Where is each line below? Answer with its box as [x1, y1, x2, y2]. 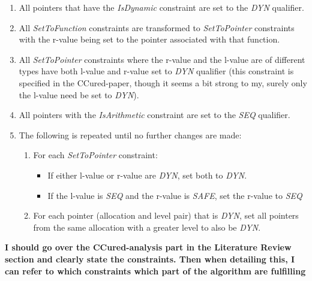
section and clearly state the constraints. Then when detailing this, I [5, 252, 295, 265]
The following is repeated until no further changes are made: [19, 128, 242, 141]
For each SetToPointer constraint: [33, 149, 158, 161]
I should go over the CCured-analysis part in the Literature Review [5, 241, 292, 253]
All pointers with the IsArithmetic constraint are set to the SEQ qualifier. [19, 108, 290, 121]
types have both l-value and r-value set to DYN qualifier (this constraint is [19, 65, 294, 77]
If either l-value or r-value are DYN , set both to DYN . [47, 168, 247, 181]
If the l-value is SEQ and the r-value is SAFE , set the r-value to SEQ [47, 189, 302, 201]
